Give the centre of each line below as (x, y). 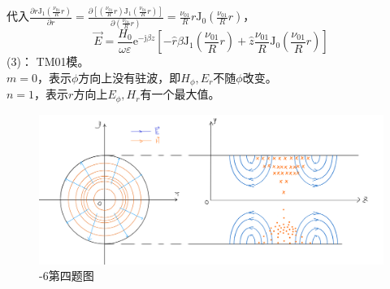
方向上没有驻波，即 (130, 77)
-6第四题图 (67, 276)
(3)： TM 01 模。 (48, 61)
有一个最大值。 (180, 94)
